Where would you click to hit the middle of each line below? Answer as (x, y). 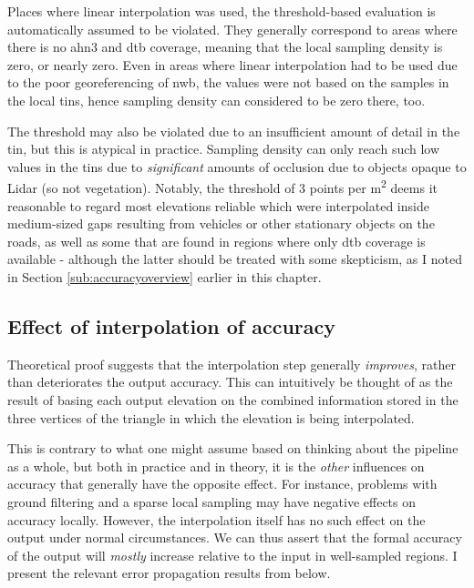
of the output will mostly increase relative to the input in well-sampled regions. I (232, 555)
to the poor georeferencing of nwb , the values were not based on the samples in (228, 82)
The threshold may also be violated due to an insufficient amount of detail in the (234, 131)
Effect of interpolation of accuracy (172, 325)
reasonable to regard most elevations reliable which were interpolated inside (218, 205)
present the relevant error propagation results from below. (169, 573)
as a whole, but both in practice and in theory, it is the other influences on (216, 466)
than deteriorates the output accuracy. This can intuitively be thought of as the (230, 382)
